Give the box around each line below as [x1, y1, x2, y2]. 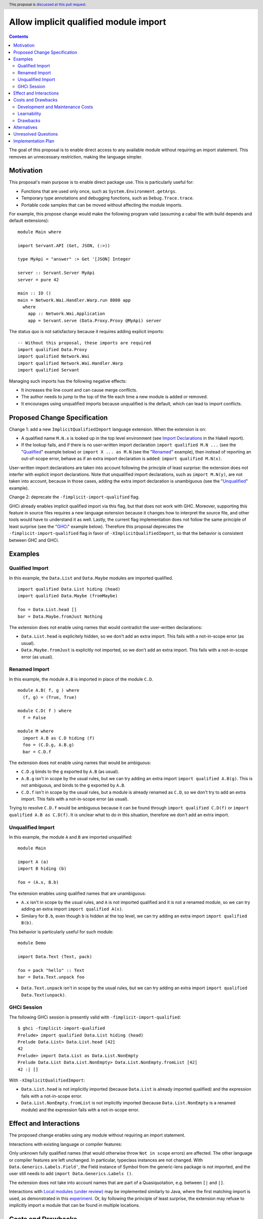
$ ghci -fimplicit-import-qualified [18, 1025, 105, 1031]
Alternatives [13, 124, 38, 130]
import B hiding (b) [18, 866, 67, 871]
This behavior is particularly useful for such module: [9, 929, 114, 935]
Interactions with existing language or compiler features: [9, 1141, 122, 1147]
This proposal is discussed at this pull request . [9, 2, 87, 7]
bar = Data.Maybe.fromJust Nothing [18, 613, 103, 619]
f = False [22, 715, 46, 720]
